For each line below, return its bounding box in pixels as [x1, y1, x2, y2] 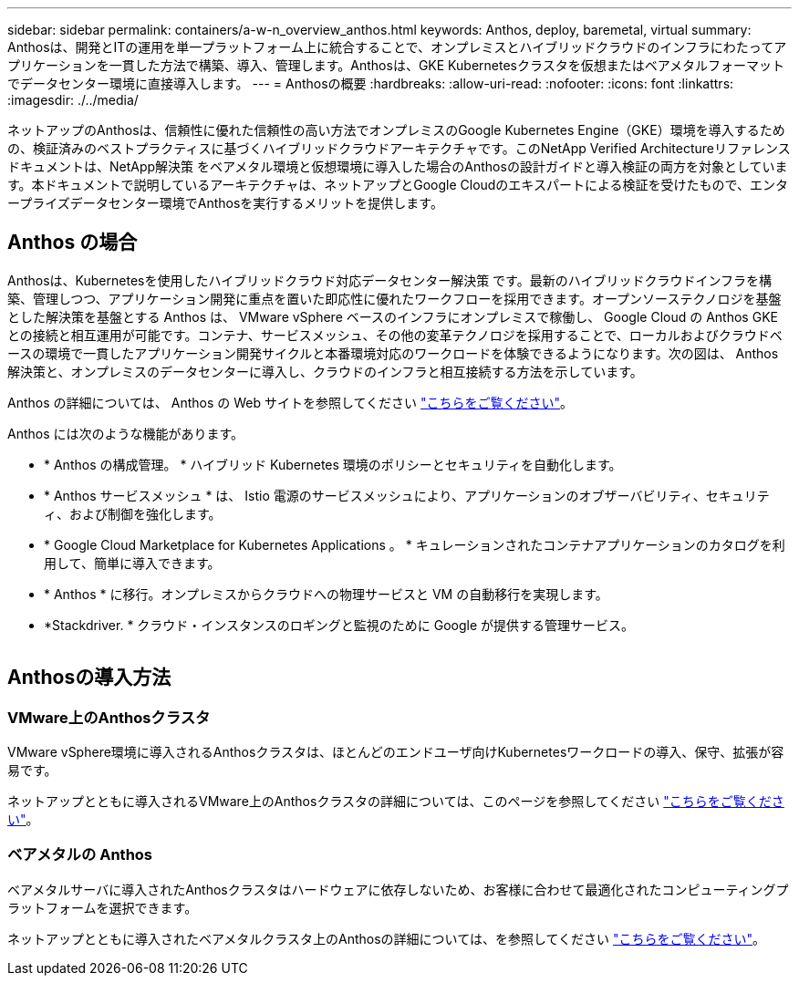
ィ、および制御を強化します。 [44, 505, 222, 522]
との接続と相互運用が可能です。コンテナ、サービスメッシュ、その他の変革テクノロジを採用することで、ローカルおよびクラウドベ [7, 326, 783, 343]
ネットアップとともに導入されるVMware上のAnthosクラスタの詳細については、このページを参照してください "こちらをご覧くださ [7, 793, 784, 810]
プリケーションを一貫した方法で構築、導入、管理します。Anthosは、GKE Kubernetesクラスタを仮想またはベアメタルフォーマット [7, 57, 784, 73]
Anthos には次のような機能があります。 [7, 425, 244, 441]
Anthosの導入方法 [7, 666, 171, 689]
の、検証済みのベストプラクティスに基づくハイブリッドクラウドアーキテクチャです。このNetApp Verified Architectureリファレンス [7, 140, 791, 156]
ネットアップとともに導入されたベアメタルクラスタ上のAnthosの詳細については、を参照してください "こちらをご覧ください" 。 [7, 930, 766, 947]
